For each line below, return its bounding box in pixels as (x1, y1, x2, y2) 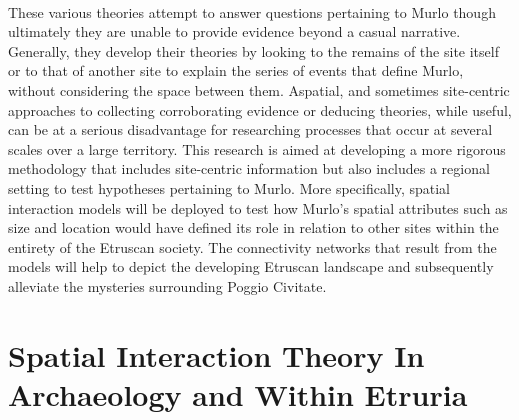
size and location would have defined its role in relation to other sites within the (8, 217, 499, 238)
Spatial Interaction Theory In (8, 334, 425, 375)
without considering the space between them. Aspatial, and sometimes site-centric (8, 79, 510, 100)
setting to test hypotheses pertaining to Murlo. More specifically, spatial (8, 177, 450, 198)
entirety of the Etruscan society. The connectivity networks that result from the (8, 236, 497, 257)
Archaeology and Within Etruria (8, 373, 468, 414)
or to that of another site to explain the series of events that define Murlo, (8, 60, 464, 81)
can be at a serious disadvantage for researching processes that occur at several (8, 119, 493, 140)
